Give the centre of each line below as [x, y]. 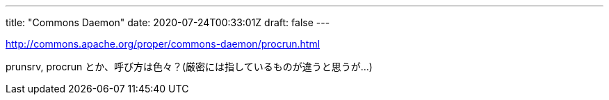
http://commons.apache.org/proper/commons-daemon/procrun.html [163, 44]
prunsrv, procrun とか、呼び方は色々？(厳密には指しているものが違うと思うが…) [189, 67]
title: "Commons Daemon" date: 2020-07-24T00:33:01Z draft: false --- [168, 22]
